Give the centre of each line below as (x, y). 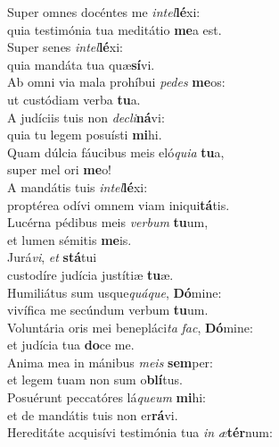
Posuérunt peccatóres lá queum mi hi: (107, 397)
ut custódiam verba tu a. (74, 99)
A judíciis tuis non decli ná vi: (86, 117)
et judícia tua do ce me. (71, 345)
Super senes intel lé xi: (65, 47)
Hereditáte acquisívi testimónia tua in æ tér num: (140, 432)
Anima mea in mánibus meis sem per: (110, 362)
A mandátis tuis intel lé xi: (78, 186)
